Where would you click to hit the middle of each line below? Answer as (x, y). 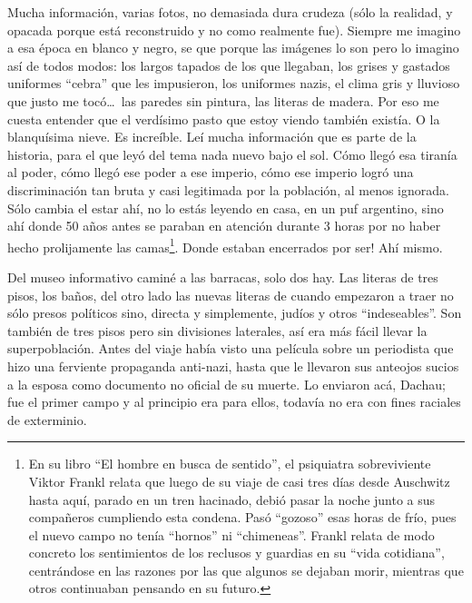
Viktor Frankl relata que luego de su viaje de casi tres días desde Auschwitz (239, 481)
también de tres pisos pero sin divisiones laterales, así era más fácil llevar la (217, 330)
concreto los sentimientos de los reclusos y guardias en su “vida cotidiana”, (236, 553)
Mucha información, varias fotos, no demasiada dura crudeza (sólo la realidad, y (230, 12)
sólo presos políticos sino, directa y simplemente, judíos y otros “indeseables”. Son (235, 313)
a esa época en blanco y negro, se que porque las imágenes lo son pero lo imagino (233, 48)
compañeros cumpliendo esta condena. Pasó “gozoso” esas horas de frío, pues (242, 517)
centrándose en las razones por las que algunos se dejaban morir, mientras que (246, 570)
